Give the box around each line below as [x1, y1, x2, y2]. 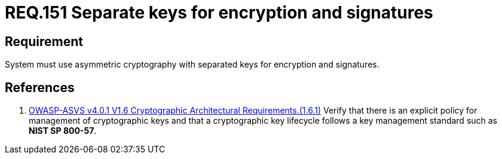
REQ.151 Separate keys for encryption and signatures [5, 2, 433, 23]
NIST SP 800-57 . [29, 126, 97, 136]
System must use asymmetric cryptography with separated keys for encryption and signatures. [5, 59, 379, 70]
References [5, 79, 75, 95]
